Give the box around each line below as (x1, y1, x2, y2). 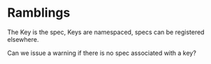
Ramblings (7, 5, 71, 21)
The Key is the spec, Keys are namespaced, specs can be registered (7, 28, 205, 36)
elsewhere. (7, 35, 39, 43)
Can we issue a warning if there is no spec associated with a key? (7, 49, 197, 57)
